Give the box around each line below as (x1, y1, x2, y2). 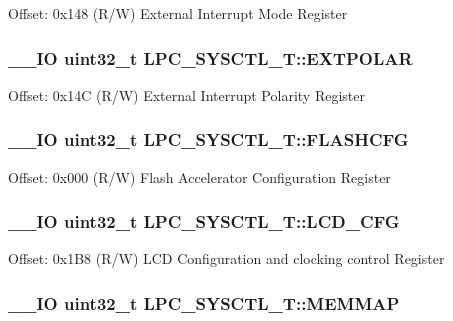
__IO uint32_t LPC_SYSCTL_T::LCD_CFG (8, 209, 400, 234)
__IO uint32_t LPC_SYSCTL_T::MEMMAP (8, 290, 400, 315)
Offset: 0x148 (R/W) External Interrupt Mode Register (8, 3, 348, 23)
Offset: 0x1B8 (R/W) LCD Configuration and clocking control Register (8, 248, 445, 269)
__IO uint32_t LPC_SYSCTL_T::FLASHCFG (8, 127, 409, 152)
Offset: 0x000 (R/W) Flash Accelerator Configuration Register (8, 166, 391, 187)
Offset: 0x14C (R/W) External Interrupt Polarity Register (8, 84, 365, 105)
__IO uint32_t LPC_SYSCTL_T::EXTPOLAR (8, 45, 413, 70)
